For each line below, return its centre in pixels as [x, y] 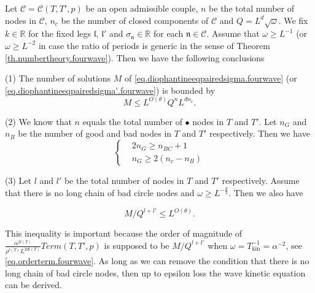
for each [168, 33]
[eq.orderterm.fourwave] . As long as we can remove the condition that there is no [157, 261]
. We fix [293, 20]
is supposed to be [137, 245]
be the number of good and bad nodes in [95, 133]
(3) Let [18, 180]
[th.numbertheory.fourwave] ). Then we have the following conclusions [135, 57]
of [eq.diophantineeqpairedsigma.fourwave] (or [211, 78]
